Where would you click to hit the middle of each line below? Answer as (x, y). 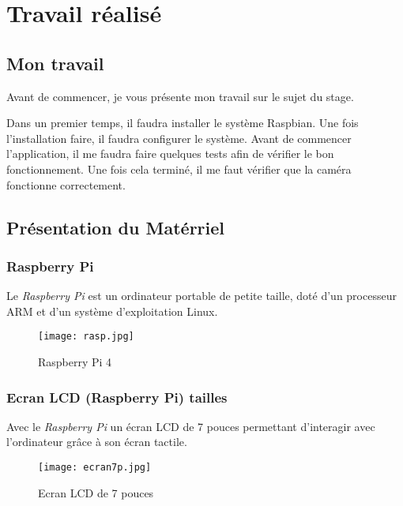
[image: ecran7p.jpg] (95, 467)
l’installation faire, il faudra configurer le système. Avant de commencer (179, 138)
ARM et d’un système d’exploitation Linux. (112, 311)
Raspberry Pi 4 (75, 361)
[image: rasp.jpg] (86, 337)
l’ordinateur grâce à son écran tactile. (97, 442)
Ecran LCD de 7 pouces (96, 492)
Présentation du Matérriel (116, 227)
